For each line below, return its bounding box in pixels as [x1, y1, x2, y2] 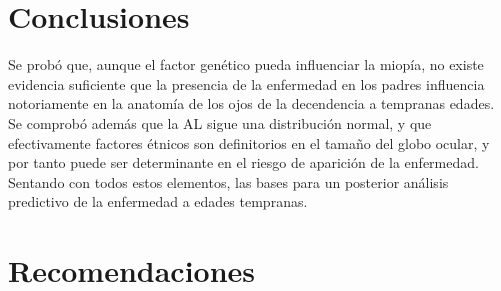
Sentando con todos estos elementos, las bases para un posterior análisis [8, 171, 449, 192]
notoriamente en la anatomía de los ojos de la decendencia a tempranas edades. [8, 93, 495, 114]
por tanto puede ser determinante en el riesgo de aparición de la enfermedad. [8, 152, 479, 173]
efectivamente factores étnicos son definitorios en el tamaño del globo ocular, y [8, 132, 490, 153]
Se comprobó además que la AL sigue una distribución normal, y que [8, 112, 432, 133]
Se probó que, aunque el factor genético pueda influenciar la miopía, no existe [8, 54, 484, 75]
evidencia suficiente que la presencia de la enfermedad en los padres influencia [8, 73, 485, 94]
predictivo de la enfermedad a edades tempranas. [8, 191, 308, 212]
